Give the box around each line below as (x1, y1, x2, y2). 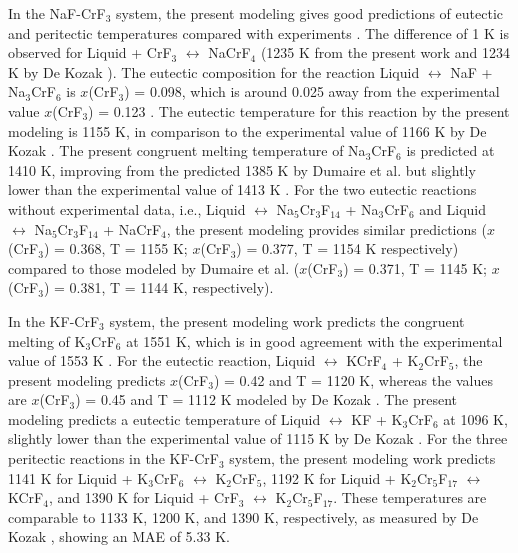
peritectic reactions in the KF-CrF (8, 448, 219, 469)
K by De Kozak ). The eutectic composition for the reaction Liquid (8, 61, 420, 82)
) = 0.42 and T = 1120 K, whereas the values (213, 369, 493, 390)
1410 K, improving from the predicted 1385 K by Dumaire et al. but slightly (8, 159, 476, 180)
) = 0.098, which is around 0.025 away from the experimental (124, 81, 500, 102)
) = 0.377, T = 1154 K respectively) (236, 238, 459, 259)
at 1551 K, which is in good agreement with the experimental (126, 330, 503, 351)
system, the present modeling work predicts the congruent (109, 310, 465, 331)
